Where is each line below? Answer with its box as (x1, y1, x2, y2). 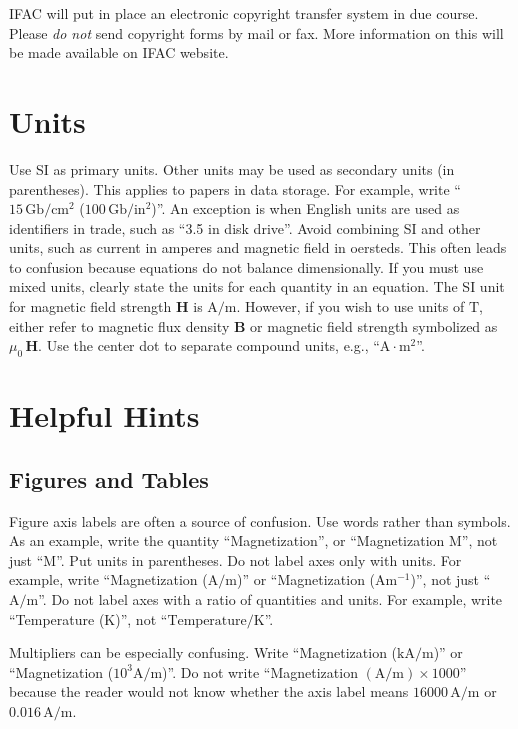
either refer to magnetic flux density (9, 315, 230, 336)
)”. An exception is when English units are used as (151, 198, 460, 219)
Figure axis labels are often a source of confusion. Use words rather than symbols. (9, 510, 511, 531)
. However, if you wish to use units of (236, 296, 465, 317)
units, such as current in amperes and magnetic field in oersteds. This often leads (9, 237, 507, 258)
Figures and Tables (9, 463, 209, 494)
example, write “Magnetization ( (9, 569, 208, 590)
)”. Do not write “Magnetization (162, 661, 358, 682)
